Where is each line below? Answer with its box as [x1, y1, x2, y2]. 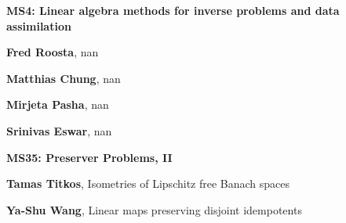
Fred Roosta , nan [6, 44, 99, 60]
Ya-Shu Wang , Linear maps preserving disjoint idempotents [6, 201, 302, 218]
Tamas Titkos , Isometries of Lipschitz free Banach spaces [6, 175, 290, 192]
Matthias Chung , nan [6, 70, 121, 86]
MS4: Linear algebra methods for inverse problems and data [6, 2, 340, 18]
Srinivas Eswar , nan [6, 122, 112, 138]
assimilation [6, 17, 71, 34]
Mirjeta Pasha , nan [6, 96, 109, 113]
